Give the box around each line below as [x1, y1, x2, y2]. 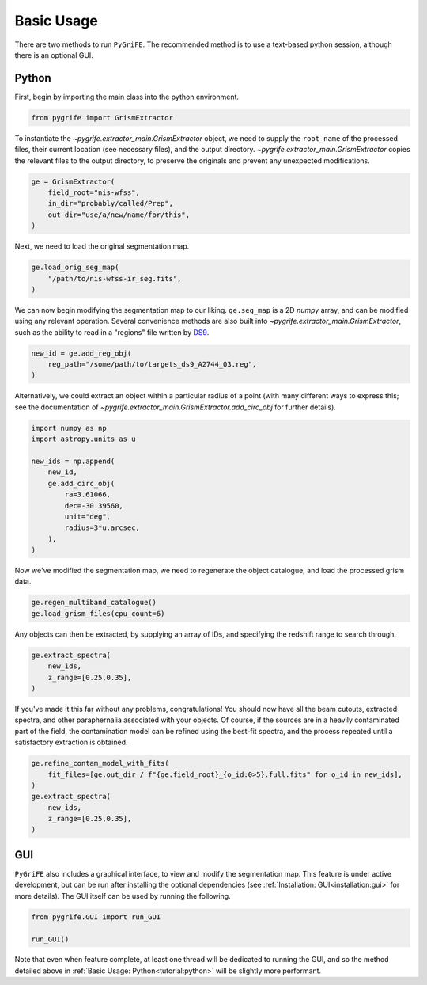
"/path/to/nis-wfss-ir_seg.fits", [47, 274, 182, 283]
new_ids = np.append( [31, 456, 115, 466]
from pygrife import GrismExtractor [31, 113, 174, 122]
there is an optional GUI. [14, 50, 94, 59]
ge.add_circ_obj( [47, 479, 115, 488]
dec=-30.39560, [64, 501, 124, 510]
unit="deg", [64, 512, 111, 521]
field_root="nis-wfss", [47, 188, 140, 197]
